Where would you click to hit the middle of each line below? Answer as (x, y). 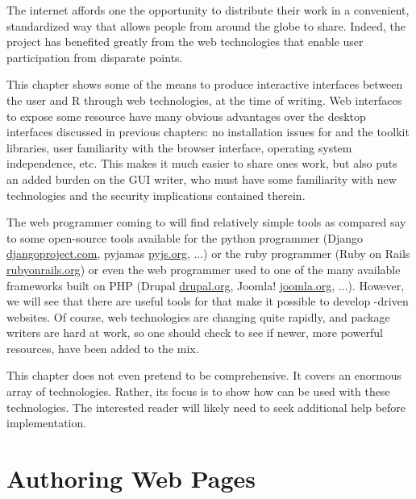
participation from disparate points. (95, 57)
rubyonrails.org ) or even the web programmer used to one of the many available (204, 269)
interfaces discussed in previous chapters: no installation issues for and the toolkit (208, 132)
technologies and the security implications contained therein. (156, 195)
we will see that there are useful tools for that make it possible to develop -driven (208, 301)
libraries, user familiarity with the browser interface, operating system (179, 147)
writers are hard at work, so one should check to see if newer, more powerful (195, 333)
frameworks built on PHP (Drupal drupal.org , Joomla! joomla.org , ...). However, (206, 285)
